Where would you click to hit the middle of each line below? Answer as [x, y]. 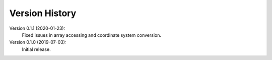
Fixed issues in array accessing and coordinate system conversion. [91, 35]
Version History [43, 13]
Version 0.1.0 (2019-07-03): [38, 42]
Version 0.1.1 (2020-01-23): [37, 28]
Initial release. [36, 49]
